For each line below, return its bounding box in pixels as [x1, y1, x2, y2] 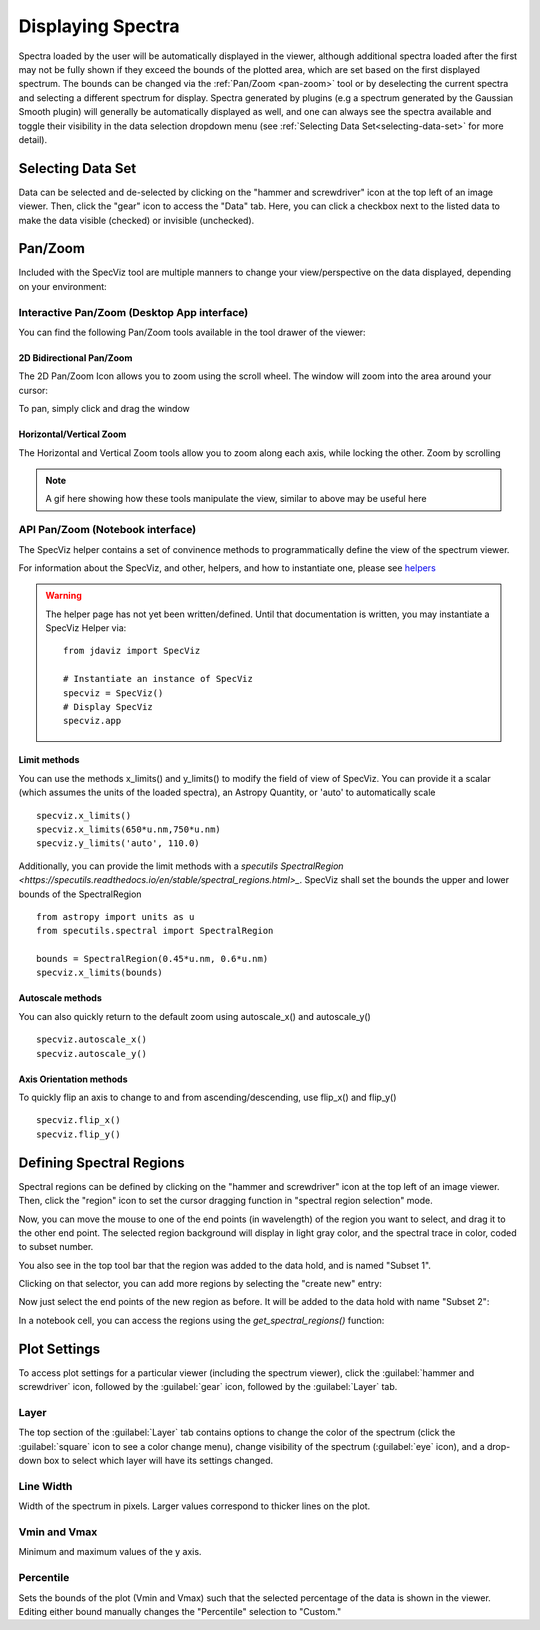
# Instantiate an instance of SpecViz [63, 673, 254, 685]
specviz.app [63, 715, 122, 727]
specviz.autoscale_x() [36, 1034, 148, 1045]
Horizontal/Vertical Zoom [18, 428, 127, 440]
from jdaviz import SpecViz [63, 645, 201, 657]
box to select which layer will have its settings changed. [43, 1455, 274, 1467]
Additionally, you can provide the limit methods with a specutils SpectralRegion [18, 860, 344, 872]
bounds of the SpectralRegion [18, 888, 142, 900]
